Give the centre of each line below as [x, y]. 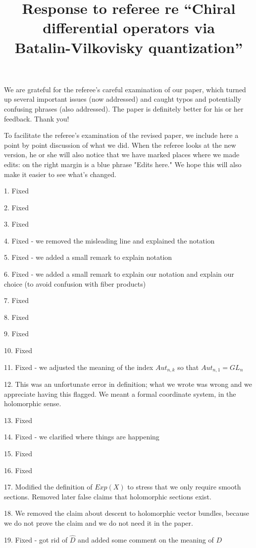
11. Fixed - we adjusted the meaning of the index [79, 367]
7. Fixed [16, 300]
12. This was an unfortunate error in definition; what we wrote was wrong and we [128, 384]
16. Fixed [18, 470]
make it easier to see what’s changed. [60, 174]
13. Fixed [18, 420]
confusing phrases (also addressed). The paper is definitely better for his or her [124, 108]
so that [188, 367]
